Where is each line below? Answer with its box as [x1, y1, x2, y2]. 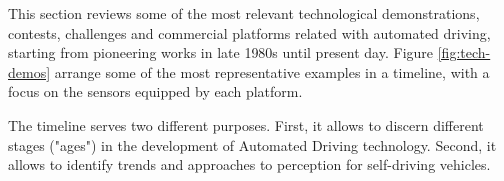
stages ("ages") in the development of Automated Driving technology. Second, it [8, 134, 497, 155]
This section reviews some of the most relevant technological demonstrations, [8, 3, 480, 23]
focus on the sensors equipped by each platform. [8, 81, 303, 102]
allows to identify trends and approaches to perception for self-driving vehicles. [8, 154, 491, 175]
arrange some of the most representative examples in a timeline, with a [54, 61, 490, 82]
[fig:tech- [437, 42, 491, 63]
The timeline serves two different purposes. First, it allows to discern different [8, 114, 484, 135]
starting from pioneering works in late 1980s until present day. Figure [8, 42, 434, 63]
